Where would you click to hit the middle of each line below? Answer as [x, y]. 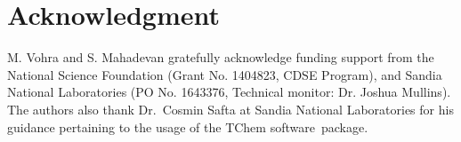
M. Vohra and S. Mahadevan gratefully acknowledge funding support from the [221, 57]
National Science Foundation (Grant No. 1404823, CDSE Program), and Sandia [225, 74]
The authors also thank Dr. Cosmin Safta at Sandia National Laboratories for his [230, 109]
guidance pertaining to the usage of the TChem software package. [188, 126]
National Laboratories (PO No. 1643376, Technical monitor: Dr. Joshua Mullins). [229, 92]
